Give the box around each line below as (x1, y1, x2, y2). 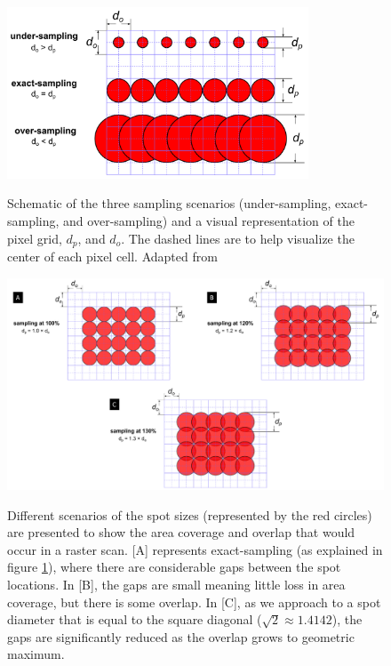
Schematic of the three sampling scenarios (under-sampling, (7, 194, 331, 213)
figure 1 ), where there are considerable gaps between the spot (7, 558, 341, 576)
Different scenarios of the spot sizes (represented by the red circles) (7, 505, 372, 524)
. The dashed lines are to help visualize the (121, 229, 355, 247)
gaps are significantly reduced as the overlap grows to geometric (7, 627, 355, 646)
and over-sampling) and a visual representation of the (63, 211, 355, 229)
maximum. (7, 645, 65, 663)
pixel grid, (7, 229, 62, 247)
